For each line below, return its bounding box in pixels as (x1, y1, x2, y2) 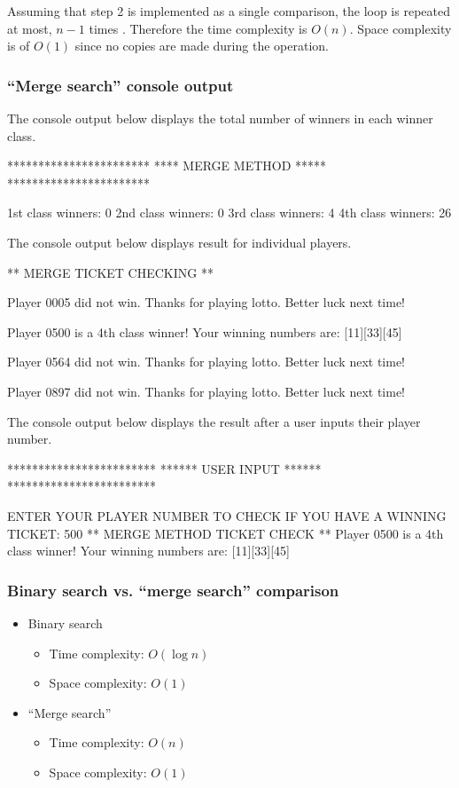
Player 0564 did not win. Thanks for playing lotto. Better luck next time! (7, 352, 405, 371)
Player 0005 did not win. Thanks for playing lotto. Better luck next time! (7, 293, 405, 311)
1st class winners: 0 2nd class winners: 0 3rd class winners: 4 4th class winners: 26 (7, 203, 452, 222)
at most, (7, 19, 52, 37)
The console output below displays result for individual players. (7, 232, 352, 251)
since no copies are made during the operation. (74, 36, 329, 55)
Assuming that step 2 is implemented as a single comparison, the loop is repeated (7, 2, 450, 20)
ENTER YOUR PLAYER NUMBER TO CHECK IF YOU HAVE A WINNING (7, 506, 447, 524)
